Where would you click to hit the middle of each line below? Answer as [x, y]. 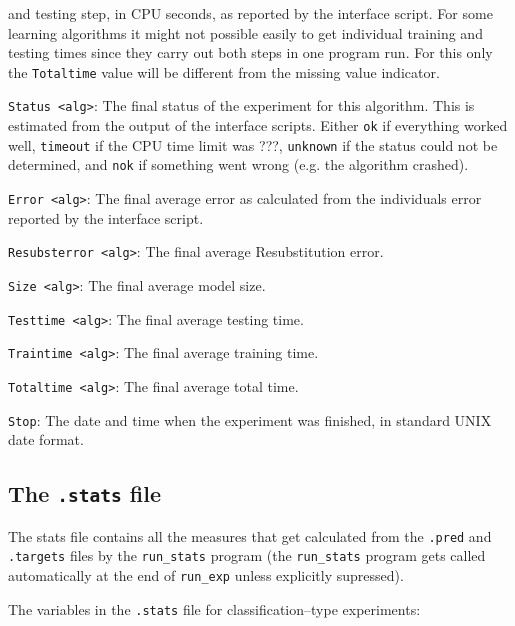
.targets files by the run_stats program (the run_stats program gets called [247, 555]
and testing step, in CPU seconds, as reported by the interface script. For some [250, 13]
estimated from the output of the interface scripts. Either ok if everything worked [258, 125]
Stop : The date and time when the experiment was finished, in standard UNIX [250, 419]
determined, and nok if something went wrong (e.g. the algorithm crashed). [238, 164]
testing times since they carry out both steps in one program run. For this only [250, 52]
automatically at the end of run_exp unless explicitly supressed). [206, 574]
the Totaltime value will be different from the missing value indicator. [224, 71]
